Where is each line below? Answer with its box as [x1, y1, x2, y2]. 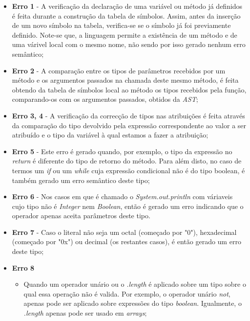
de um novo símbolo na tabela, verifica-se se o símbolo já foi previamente [12, 20, 231, 30]
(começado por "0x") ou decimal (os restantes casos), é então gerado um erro [12, 236, 241, 247]
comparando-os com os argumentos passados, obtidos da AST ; [12, 94, 198, 104]
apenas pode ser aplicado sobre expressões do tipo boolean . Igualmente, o [23, 298, 242, 308]
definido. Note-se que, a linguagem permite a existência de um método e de [12, 29, 237, 40]
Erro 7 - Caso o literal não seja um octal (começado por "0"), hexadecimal [12, 227, 237, 237]
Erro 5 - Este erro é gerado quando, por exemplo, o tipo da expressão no [12, 146, 232, 156]
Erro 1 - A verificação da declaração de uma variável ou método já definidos [12, 1, 243, 11]
